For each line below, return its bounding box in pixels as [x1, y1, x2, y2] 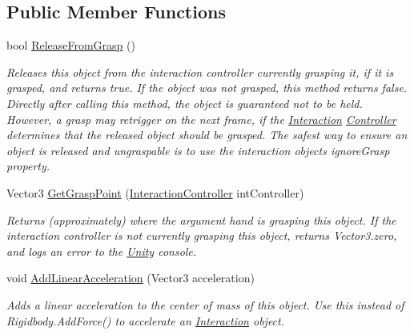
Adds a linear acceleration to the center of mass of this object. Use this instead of [6, 296, 404, 313]
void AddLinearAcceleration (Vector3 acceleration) [6, 269, 255, 286]
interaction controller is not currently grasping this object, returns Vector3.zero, [6, 227, 397, 244]
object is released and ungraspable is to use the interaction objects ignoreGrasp [6, 142, 390, 158]
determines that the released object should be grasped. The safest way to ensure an [6, 126, 408, 143]
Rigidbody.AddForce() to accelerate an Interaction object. [6, 312, 285, 329]
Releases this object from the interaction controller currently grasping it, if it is [6, 63, 394, 80]
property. [6, 158, 50, 174]
